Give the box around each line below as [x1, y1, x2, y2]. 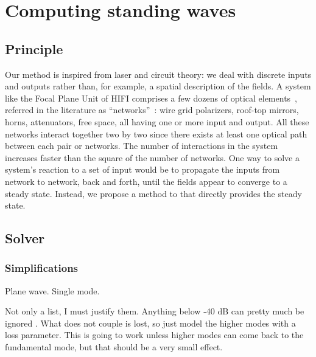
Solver [5, 229, 45, 248]
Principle [5, 39, 63, 58]
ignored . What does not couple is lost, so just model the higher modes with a [5, 316, 296, 329]
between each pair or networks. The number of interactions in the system [5, 139, 278, 152]
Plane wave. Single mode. [5, 284, 100, 297]
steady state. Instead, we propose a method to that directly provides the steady [5, 187, 302, 199]
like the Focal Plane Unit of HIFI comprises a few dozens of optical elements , [5, 91, 298, 104]
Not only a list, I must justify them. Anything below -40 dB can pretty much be [5, 305, 304, 317]
